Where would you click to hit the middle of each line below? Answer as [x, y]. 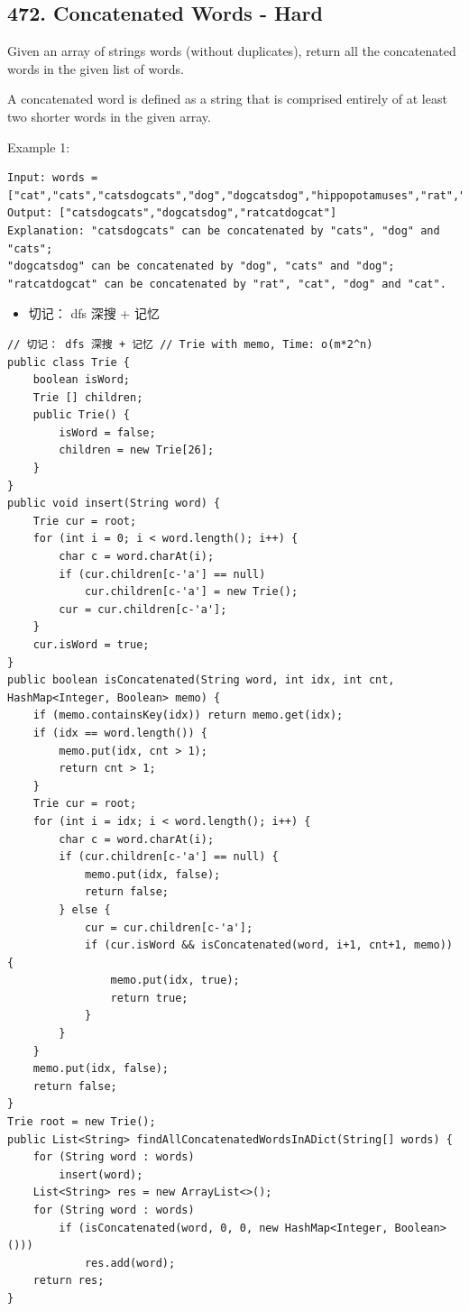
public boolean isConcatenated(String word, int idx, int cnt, [201, 680]
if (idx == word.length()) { [120, 733]
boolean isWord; [82, 380]
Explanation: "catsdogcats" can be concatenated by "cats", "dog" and [224, 230]
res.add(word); [130, 1263]
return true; [149, 998]
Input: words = [53, 178]
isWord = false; [107, 432]
